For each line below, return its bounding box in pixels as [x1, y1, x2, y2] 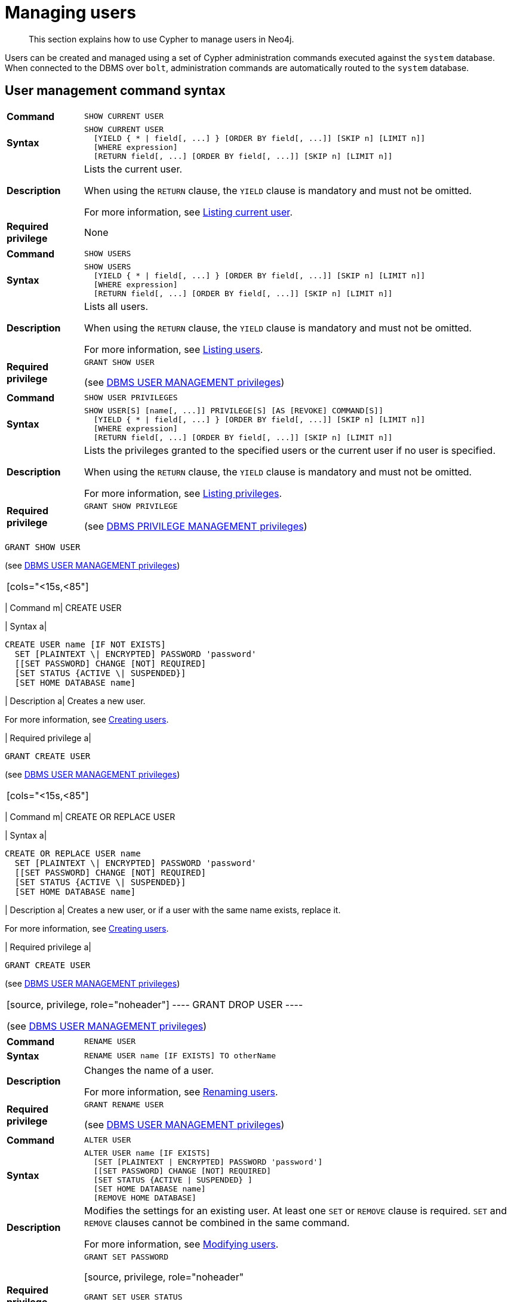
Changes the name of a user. [84, 1064, 214, 1076]
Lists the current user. [84, 162, 183, 175]
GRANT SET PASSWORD [84, 1252, 168, 1261]
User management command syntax [5, 83, 226, 99]
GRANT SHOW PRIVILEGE [84, 501, 178, 511]
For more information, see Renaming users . [84, 1085, 278, 1098]
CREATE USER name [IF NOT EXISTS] [5, 639, 166, 649]
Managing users [5, 2, 136, 23]
